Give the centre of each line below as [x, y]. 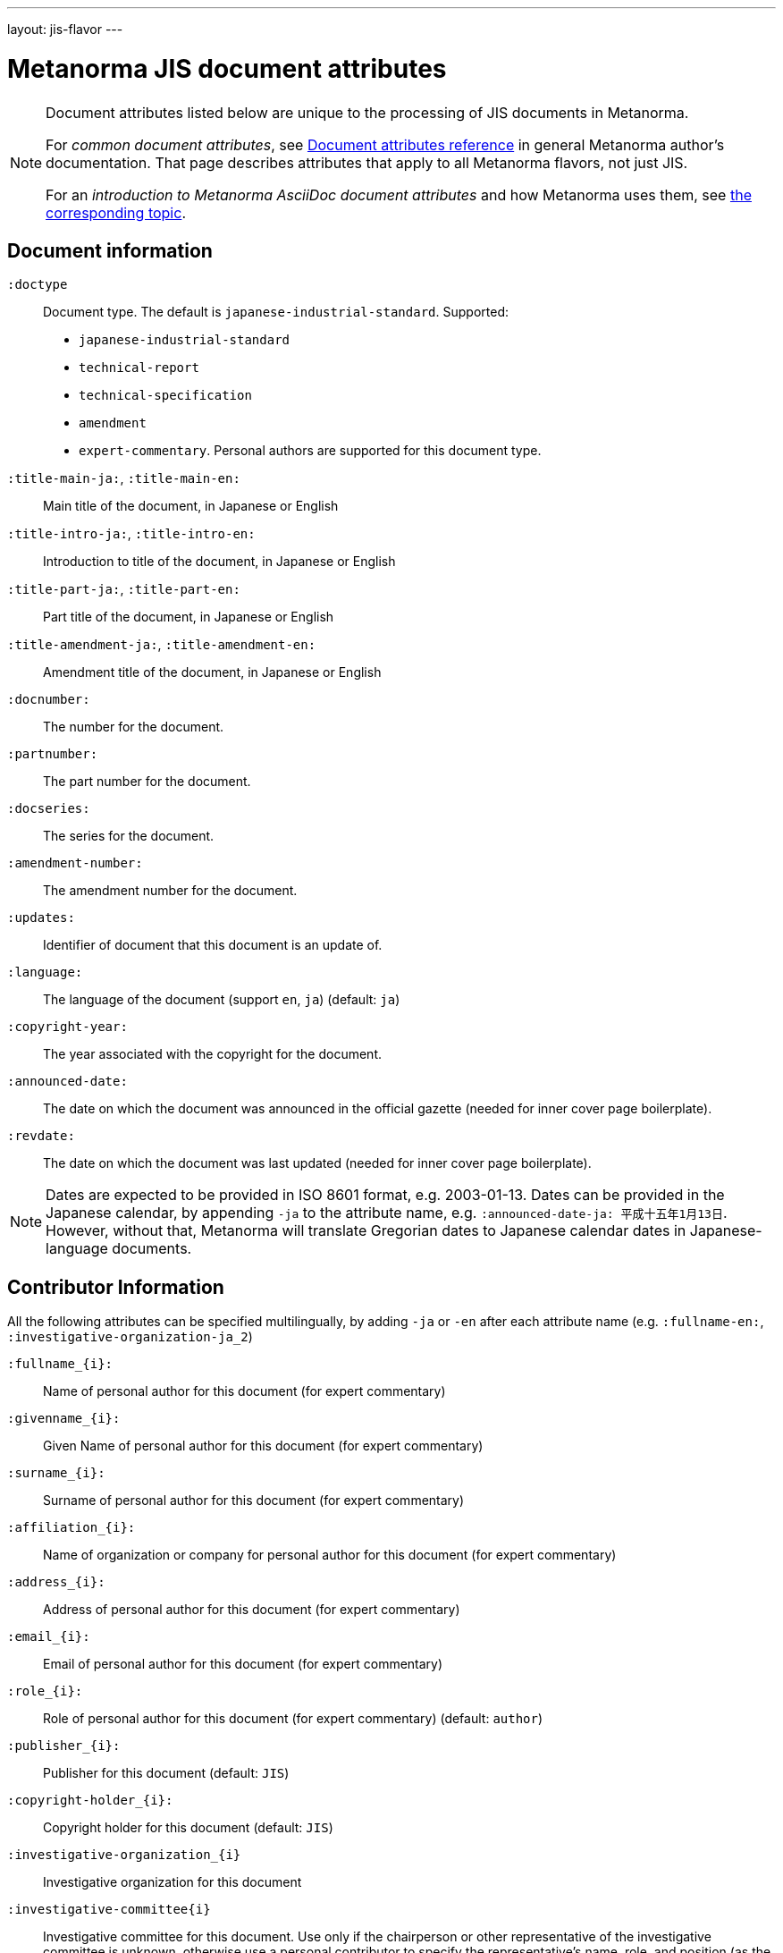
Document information [110, 250]
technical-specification [165, 396]
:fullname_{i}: [60, 1364]
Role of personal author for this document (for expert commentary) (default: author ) [293, 1719]
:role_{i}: [45, 1691]
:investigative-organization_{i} [124, 1855]
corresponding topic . [116, 212]
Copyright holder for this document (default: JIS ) [188, 1828]
